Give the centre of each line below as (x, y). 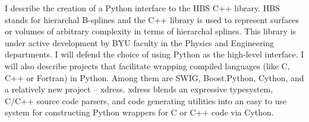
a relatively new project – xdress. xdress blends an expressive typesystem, (139, 89)
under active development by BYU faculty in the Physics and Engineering (140, 42)
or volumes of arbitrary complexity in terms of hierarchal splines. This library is (151, 31)
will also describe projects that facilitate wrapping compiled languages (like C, (147, 65)
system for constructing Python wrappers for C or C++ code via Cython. (139, 112)
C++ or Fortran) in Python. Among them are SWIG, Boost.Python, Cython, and (154, 77)
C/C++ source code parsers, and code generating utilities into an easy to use (146, 100)
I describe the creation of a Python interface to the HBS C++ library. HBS (142, 8)
